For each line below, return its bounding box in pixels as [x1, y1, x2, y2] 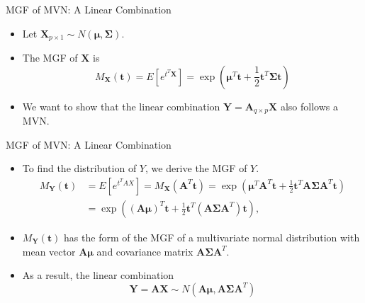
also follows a [280, 98, 338, 113]
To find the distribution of [22, 161, 137, 176]
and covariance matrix [96, 244, 193, 258]
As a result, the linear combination [22, 268, 174, 282]
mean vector [22, 244, 76, 258]
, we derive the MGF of [145, 161, 247, 176]
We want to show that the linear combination [22, 98, 220, 113]
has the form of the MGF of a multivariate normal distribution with [64, 229, 360, 244]
